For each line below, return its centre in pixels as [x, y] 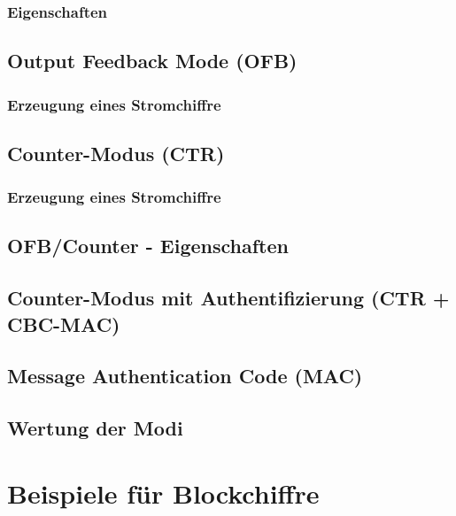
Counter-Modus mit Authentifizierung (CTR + [228, 298]
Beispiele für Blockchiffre [163, 493]
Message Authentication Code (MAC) [185, 376]
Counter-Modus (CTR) [116, 153]
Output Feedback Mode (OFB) [152, 61]
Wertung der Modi [95, 428]
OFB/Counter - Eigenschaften [148, 246]
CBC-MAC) [64, 323]
